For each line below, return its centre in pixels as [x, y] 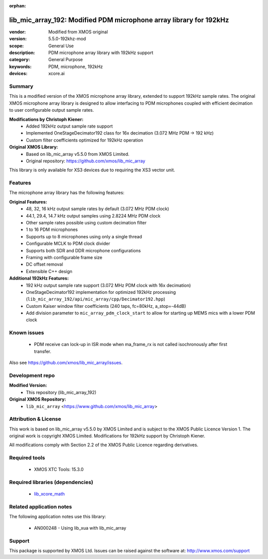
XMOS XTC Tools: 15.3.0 [59, 470]
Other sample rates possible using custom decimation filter [86, 223]
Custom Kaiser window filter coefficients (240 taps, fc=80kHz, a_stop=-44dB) [106, 306]
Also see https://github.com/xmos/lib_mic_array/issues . [66, 363]
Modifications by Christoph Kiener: [46, 119]
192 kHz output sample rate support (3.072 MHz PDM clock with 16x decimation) [108, 285]
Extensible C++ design [49, 271]
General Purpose [66, 60]
